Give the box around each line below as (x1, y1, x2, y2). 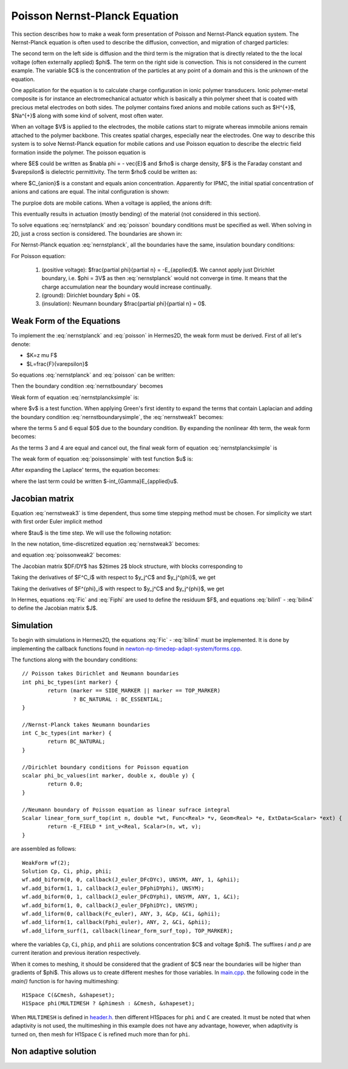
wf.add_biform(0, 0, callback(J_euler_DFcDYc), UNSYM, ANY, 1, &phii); (22, 876, 240, 883)
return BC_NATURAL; (47, 738, 106, 745)
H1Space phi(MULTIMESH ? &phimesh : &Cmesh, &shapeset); (22, 1000, 196, 1007)
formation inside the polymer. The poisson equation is (11, 149, 146, 156)
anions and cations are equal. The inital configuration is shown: (11, 188, 169, 196)
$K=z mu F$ (26, 352, 58, 359)
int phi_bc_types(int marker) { (22, 678, 118, 686)
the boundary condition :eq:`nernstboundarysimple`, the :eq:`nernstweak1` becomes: (11, 413, 224, 420)
